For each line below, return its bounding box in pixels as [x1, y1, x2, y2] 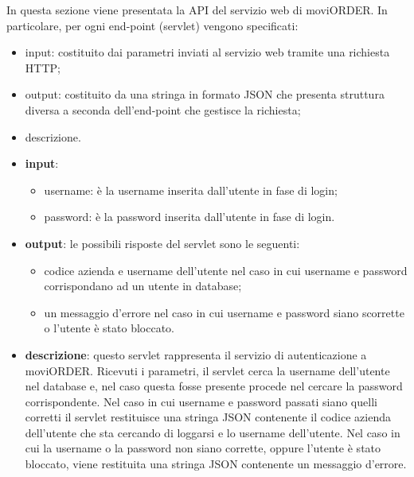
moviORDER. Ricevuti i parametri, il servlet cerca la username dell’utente [25, 362, 390, 378]
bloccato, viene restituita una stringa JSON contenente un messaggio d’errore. [25, 456, 407, 472]
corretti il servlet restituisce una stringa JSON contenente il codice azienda [25, 409, 391, 425]
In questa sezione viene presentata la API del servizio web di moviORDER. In [6, 2, 388, 17]
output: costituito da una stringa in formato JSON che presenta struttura [25, 86, 385, 103]
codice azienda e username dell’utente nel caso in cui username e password [44, 262, 408, 278]
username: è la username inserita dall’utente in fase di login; [44, 181, 338, 198]
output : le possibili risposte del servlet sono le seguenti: [25, 235, 300, 251]
